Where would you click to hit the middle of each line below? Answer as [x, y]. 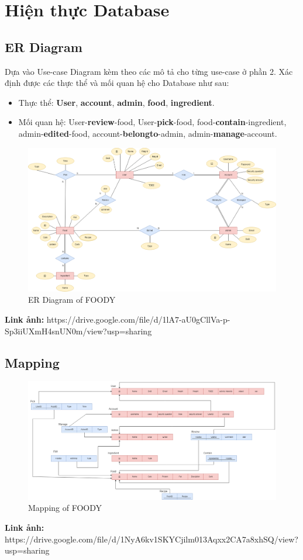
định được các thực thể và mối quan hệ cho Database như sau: [117, 83]
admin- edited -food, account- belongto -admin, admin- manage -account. [148, 133]
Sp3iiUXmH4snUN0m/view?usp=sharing [78, 331]
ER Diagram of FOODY [72, 300]
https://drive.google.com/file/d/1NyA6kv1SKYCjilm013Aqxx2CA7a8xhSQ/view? [151, 539]
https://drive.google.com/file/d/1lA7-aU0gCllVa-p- [138, 319]
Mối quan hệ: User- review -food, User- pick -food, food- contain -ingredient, [152, 122]
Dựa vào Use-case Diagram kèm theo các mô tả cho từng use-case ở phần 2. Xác [149, 71]
